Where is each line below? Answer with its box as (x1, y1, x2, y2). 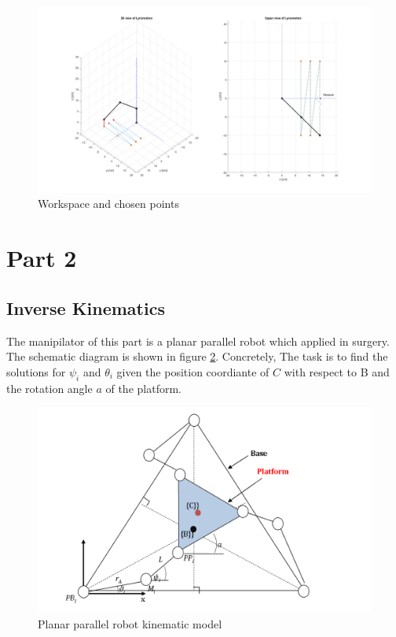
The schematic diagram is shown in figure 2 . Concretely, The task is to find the (6, 348, 388, 365)
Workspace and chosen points (38, 195, 179, 212)
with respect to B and (284, 363, 390, 380)
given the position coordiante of (116, 363, 269, 380)
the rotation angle (6, 380, 93, 396)
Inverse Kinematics (6, 295, 165, 320)
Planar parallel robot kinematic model (38, 615, 222, 631)
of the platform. (105, 380, 181, 396)
